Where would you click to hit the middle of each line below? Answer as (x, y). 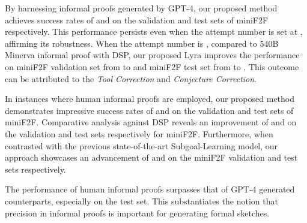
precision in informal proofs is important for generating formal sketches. (137, 213)
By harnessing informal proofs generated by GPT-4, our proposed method (141, 8)
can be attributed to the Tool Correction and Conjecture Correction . (131, 78)
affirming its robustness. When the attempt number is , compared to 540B (142, 43)
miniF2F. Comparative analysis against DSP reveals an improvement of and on (151, 122)
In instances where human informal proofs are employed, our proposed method (150, 99)
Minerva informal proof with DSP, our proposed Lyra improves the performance (152, 55)
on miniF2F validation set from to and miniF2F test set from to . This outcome (152, 66)
